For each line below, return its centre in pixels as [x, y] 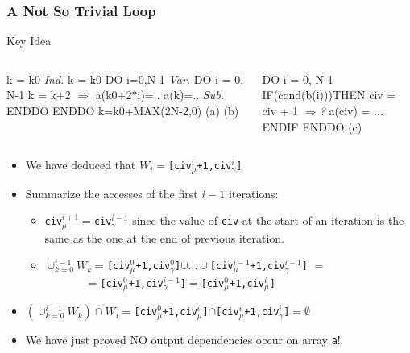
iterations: [253, 193]
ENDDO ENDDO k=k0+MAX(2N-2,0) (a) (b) [123, 110]
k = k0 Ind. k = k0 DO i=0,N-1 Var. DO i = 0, [125, 79]
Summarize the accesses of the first [112, 193]
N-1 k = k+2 [39, 95]
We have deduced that [81, 165]
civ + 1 [280, 110]
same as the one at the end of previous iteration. [164, 237]
